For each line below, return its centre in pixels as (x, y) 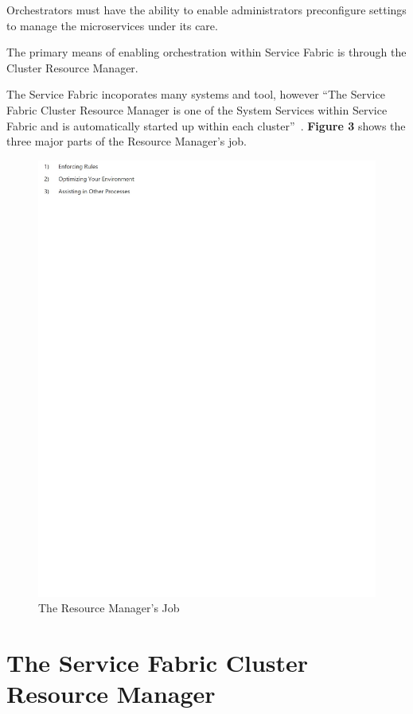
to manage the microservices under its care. (112, 25)
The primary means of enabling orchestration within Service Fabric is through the (206, 52)
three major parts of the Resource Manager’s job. (127, 141)
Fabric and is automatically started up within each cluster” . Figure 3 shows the (206, 125)
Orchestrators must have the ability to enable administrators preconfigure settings (206, 10)
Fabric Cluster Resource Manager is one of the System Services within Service (197, 109)
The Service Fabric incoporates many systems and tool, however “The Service (196, 94)
